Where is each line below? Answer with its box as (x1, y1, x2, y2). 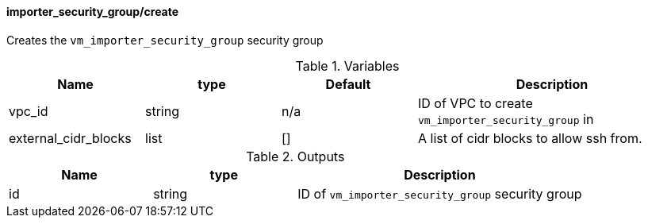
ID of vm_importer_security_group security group (297, 185, 582, 202)
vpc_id (9, 102, 48, 119)
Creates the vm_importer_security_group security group (6, 33, 324, 47)
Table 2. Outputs (246, 148, 345, 164)
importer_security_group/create (6, 5, 179, 18)
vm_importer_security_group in (418, 110, 594, 127)
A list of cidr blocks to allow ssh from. (418, 129, 642, 146)
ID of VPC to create (418, 95, 533, 111)
